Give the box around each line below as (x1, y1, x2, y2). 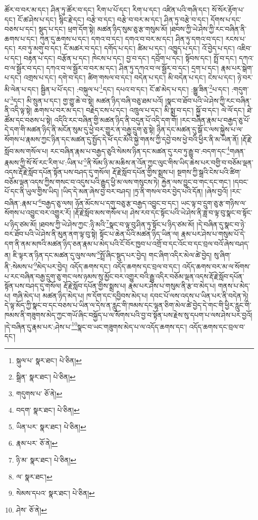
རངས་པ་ (225, 33, 246, 44)
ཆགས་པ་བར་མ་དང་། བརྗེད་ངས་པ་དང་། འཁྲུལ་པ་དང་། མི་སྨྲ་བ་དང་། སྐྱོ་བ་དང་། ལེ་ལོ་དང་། (34, 105, 245, 115)
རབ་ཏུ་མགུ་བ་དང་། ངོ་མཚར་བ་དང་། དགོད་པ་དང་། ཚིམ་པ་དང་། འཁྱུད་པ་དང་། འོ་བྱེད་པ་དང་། (17, 43, 235, 53)
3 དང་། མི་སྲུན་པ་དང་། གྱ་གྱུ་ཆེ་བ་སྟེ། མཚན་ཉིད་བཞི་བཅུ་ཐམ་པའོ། (10, 94, 163, 105)
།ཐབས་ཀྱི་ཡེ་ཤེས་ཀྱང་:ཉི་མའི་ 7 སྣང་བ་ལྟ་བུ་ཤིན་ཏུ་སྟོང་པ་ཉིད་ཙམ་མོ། (39, 217, 195, 229)
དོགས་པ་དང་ (210, 14, 241, 24)
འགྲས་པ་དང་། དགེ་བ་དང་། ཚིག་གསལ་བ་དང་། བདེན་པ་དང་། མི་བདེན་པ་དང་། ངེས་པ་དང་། (23, 72, 235, 83)
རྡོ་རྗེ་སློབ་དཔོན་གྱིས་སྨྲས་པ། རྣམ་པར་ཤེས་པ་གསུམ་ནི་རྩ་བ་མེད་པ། (63, 281, 216, 291)
